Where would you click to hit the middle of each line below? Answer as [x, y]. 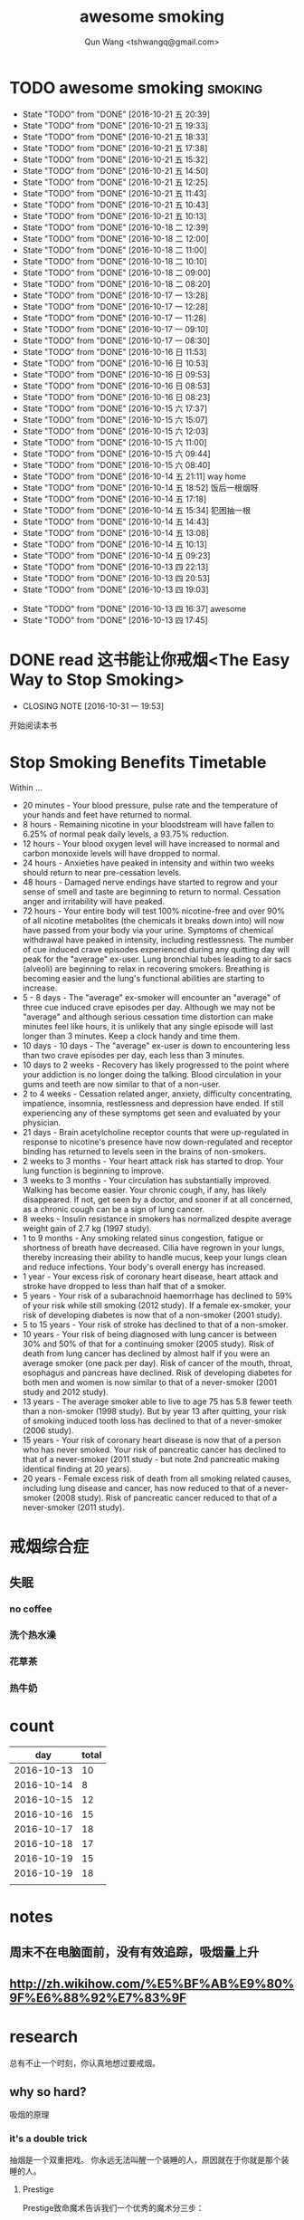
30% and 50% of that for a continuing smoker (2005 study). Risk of [148, 1344]
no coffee [31, 1609]
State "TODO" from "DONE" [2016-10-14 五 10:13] [115, 544]
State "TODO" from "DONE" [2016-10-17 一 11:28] [114, 318]
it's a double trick [48, 2139]
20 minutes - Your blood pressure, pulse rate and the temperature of [150, 805]
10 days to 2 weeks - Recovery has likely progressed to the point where [156, 1065]
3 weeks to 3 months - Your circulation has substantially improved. [147, 1180]
